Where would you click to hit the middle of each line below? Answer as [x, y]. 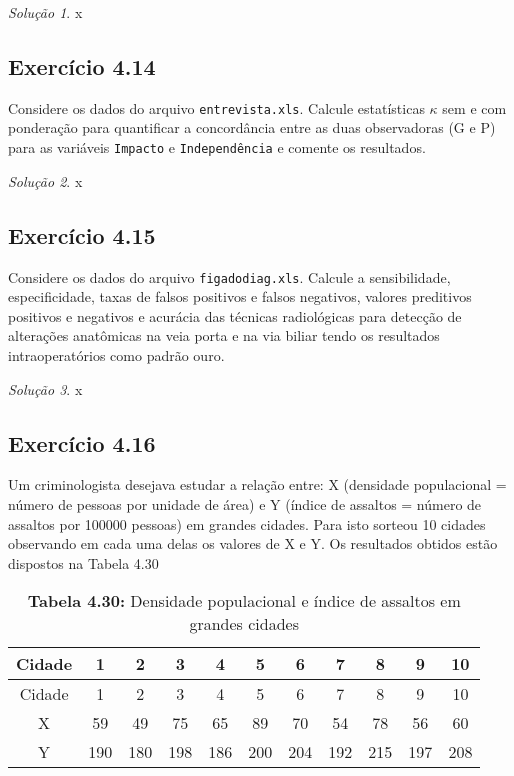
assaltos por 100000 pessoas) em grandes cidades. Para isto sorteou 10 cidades [247, 523]
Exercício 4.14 [82, 65]
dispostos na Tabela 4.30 [83, 562]
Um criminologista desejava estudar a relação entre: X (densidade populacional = [257, 484]
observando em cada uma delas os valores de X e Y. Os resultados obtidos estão [253, 543]
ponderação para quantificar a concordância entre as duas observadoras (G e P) [252, 127]
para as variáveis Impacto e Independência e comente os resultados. [217, 147]
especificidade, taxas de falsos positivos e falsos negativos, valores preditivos [240, 296]
